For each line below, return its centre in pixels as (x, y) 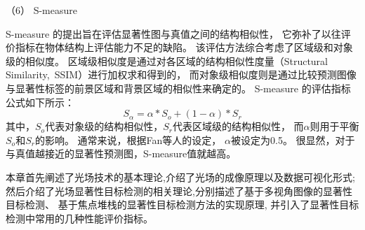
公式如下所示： (40, 102)
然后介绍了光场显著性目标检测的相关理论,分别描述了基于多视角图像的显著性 (179, 191)
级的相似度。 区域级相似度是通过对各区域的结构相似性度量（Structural (167, 60)
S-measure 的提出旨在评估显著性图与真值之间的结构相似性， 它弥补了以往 (173, 33)
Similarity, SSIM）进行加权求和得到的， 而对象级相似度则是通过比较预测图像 (181, 74)
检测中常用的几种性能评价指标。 (79, 218)
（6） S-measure (41, 10)
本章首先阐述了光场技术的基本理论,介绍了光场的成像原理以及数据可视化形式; (180, 177)
